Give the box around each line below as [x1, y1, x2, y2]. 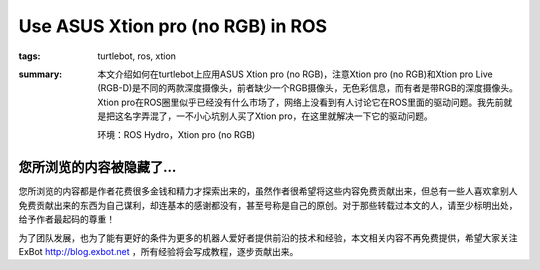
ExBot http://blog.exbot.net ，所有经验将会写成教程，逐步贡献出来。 [18, 245, 299, 257]
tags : [18, 50, 41, 62]
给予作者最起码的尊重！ [18, 213, 115, 225]
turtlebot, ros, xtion [97, 50, 177, 62]
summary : [18, 68, 63, 80]
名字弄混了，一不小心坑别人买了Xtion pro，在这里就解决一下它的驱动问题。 [123, 110, 434, 122]
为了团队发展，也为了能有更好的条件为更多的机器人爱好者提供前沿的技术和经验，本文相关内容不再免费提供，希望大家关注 [18, 231, 518, 244]
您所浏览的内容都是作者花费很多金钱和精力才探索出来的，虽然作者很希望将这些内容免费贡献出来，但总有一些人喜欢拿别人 [18, 185, 518, 197]
